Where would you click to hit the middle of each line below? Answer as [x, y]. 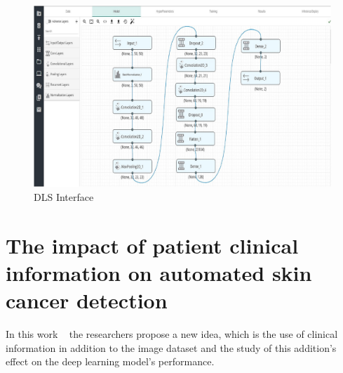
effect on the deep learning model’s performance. [110, 361]
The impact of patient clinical [152, 245]
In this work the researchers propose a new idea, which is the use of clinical [172, 334]
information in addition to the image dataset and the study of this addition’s [171, 347]
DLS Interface [64, 196]
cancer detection [87, 300]
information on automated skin [159, 272]
